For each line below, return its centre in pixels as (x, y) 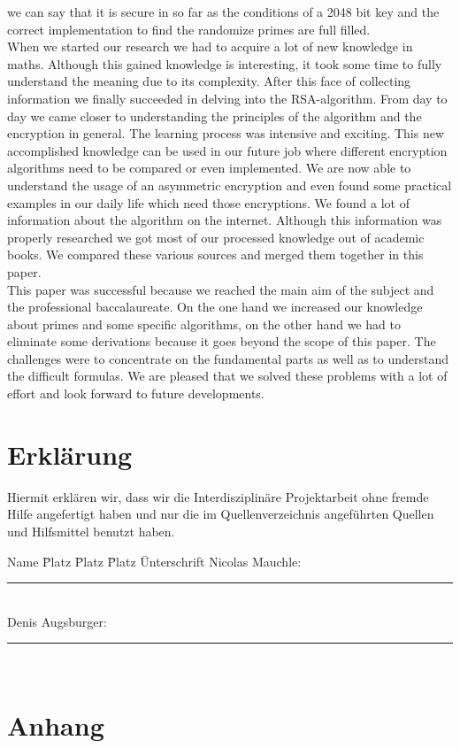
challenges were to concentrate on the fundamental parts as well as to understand (228, 358)
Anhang (56, 725)
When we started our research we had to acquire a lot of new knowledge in (210, 46)
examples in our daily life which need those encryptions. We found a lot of (208, 202)
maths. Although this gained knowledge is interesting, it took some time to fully (225, 63)
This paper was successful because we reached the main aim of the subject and (221, 289)
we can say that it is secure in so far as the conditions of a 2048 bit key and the (223, 12)
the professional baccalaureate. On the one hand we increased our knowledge (215, 307)
